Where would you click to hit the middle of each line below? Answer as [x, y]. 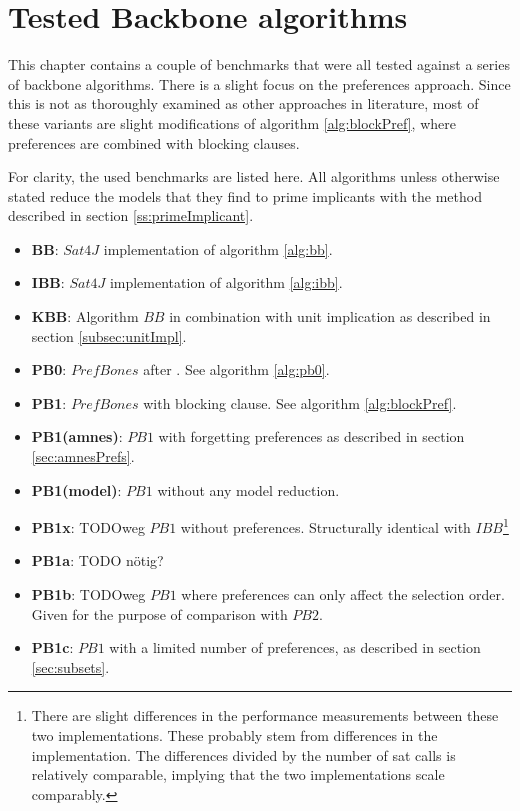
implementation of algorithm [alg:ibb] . [226, 282]
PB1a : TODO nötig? [97, 560]
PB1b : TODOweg [88, 594]
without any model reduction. [248, 489]
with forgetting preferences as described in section [311, 436]
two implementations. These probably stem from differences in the [234, 735]
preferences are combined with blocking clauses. [154, 142]
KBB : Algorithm [85, 316]
